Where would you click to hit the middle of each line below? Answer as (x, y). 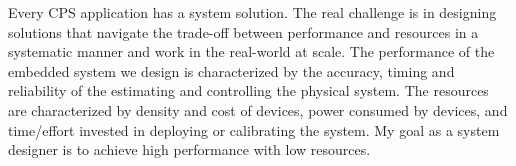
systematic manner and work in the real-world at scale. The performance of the (251, 51)
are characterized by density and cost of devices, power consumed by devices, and (258, 109)
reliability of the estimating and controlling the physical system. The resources (248, 90)
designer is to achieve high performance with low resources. (189, 149)
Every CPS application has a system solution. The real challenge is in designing (252, 12)
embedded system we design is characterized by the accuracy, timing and (231, 70)
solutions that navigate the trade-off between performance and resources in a (243, 31)
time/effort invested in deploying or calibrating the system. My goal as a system (254, 129)
